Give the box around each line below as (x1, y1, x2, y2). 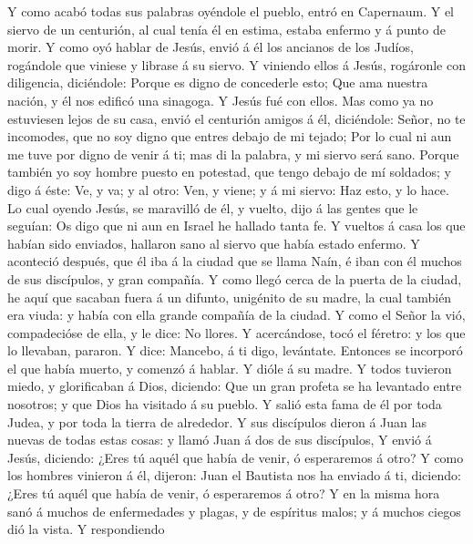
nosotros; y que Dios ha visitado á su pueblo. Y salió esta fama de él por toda (7, 395, 442, 414)
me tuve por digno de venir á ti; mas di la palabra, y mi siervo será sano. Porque (7, 144, 459, 163)
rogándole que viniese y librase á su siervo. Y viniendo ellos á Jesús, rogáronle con (7, 55, 466, 74)
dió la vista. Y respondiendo (7, 519, 165, 539)
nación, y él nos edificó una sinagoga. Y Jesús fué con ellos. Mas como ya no (7, 90, 434, 109)
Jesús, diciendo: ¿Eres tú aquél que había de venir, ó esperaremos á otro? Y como (7, 447, 464, 467)
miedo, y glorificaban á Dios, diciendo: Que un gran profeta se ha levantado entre (7, 376, 462, 395)
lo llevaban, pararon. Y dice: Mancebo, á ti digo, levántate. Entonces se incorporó (7, 341, 463, 360)
